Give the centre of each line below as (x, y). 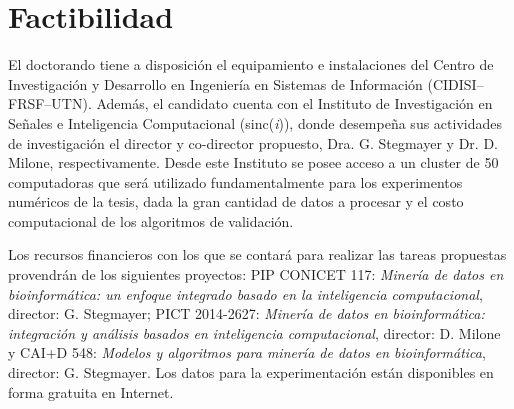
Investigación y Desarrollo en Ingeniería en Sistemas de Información (215, 83)
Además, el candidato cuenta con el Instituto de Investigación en (294, 103)
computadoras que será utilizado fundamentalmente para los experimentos (235, 181)
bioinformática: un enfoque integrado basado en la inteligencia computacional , (245, 293)
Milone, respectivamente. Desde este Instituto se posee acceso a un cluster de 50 (253, 162)
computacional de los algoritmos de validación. (151, 220)
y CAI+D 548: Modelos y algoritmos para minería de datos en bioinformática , (247, 352)
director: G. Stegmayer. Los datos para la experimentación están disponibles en (251, 372)
